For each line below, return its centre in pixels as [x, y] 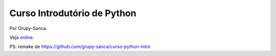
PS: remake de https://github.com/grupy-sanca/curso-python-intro [80, 47]
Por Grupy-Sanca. [28, 28]
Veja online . [22, 37]
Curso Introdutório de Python [73, 13]
